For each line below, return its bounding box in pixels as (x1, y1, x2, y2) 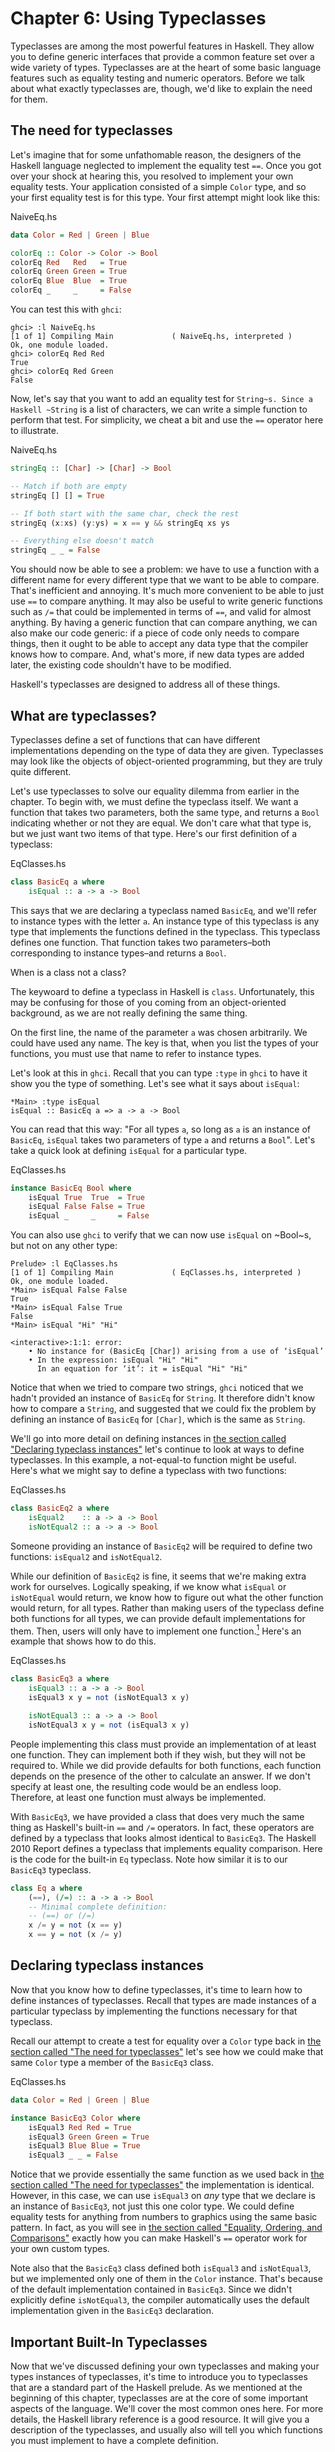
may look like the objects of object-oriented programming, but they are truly (10, 755, 323, 767)
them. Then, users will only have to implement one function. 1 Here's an (10, 1623, 302, 1637)
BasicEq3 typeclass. (10, 1863, 92, 1876)
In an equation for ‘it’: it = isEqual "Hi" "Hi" (36, 1364, 248, 1374)
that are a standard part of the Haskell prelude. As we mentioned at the (10, 2381, 303, 2393)
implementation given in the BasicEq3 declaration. (10, 2305, 215, 2317)
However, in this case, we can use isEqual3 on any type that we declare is (10, 2190, 316, 2202)
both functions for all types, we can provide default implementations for (10, 1612, 306, 1624)
